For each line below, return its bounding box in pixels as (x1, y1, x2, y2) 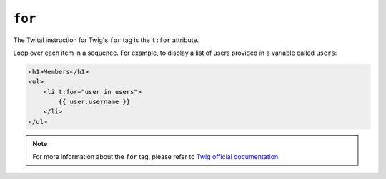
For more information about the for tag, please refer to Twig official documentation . (32, 153, 280, 161)
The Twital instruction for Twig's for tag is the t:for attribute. (13, 36, 199, 44)
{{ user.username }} (58, 98, 131, 106)
